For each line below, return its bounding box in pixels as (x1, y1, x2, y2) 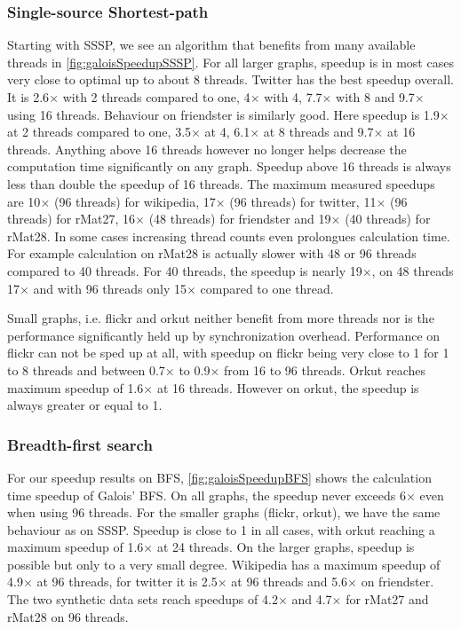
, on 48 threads (371, 261, 454, 279)
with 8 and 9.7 (336, 88, 415, 106)
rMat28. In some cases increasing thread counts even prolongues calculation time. (7, 226, 450, 245)
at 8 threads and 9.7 (263, 122, 374, 141)
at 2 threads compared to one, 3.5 (7, 122, 192, 141)
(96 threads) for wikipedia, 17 (53, 192, 216, 210)
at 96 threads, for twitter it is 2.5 (36, 572, 218, 591)
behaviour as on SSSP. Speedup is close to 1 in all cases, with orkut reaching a (7, 520, 435, 539)
